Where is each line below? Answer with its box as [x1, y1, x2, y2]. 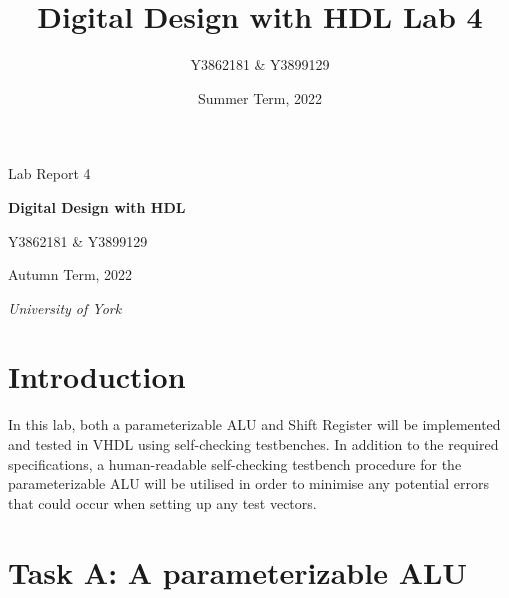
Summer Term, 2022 [197, 87, 323, 108]
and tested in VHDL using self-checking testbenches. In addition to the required [8, 434, 499, 454]
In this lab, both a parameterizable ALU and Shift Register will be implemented [8, 414, 501, 435]
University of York [8, 297, 122, 318]
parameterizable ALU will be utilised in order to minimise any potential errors [8, 473, 489, 494]
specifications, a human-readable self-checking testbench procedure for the [8, 453, 462, 474]
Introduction [8, 356, 186, 397]
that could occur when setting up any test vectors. [8, 492, 317, 513]
